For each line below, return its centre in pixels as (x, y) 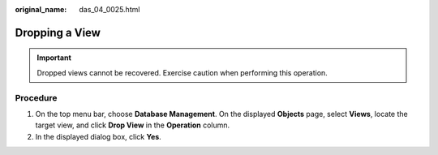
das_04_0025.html (109, 9)
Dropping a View (58, 32)
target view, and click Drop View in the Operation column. (133, 125)
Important (54, 58)
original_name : (41, 9)
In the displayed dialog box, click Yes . (98, 136)
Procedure (36, 97)
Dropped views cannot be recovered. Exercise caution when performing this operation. (182, 72)
